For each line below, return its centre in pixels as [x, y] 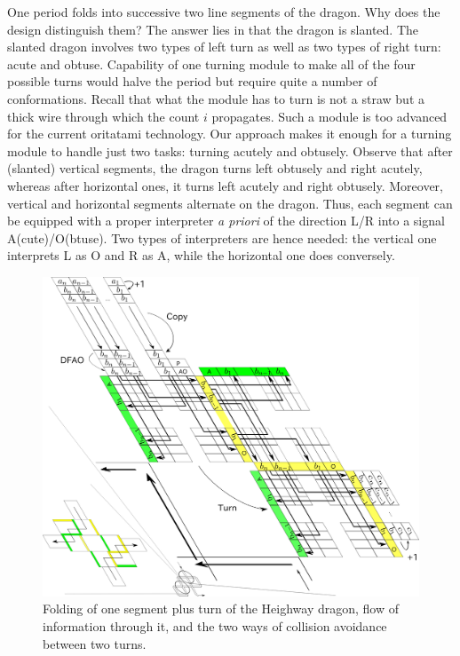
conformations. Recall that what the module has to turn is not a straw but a [216, 98]
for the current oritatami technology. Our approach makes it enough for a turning [230, 134]
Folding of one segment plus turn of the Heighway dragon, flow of [221, 609]
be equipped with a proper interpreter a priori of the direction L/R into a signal [226, 221]
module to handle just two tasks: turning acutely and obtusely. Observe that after [230, 150]
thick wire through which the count [103, 116]
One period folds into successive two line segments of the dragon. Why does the [224, 12]
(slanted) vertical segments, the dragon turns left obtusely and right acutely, [215, 168]
